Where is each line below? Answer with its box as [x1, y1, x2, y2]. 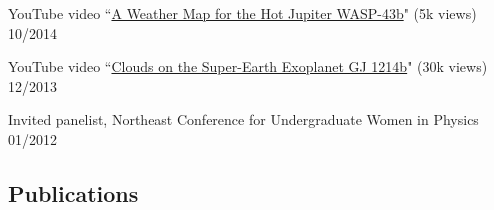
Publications [8, 177, 139, 208]
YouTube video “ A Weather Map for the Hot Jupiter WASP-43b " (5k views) [8, 3, 477, 23]
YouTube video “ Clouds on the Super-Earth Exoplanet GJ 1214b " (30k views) [8, 56, 488, 77]
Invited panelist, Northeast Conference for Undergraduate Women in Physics [8, 109, 479, 130]
